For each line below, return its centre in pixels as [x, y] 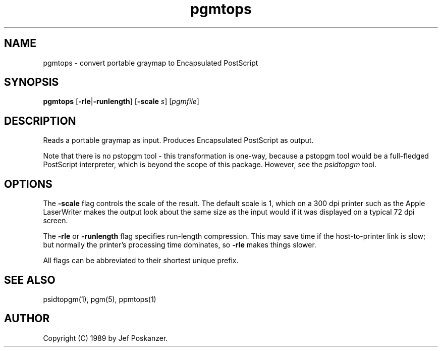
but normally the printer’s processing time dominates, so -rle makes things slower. [180, 245]
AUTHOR [27, 319]
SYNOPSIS [32, 82]
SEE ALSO [30, 280]
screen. [56, 221]
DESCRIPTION [40, 121]
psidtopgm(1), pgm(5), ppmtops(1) [100, 299]
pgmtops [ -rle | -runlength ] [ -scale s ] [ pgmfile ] [121, 102]
